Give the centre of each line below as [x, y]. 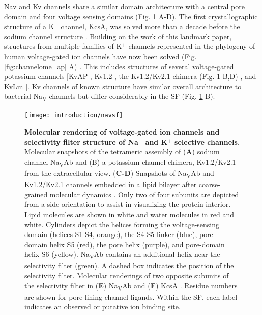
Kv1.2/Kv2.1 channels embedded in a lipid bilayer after [111, 184]
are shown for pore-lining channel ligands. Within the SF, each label [131, 296]
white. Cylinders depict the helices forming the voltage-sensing [122, 224]
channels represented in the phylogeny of [192, 46]
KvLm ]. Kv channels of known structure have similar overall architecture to [123, 86]
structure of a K [29, 26]
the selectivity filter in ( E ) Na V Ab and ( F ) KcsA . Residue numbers [131, 286]
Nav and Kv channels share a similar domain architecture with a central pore [124, 6]
